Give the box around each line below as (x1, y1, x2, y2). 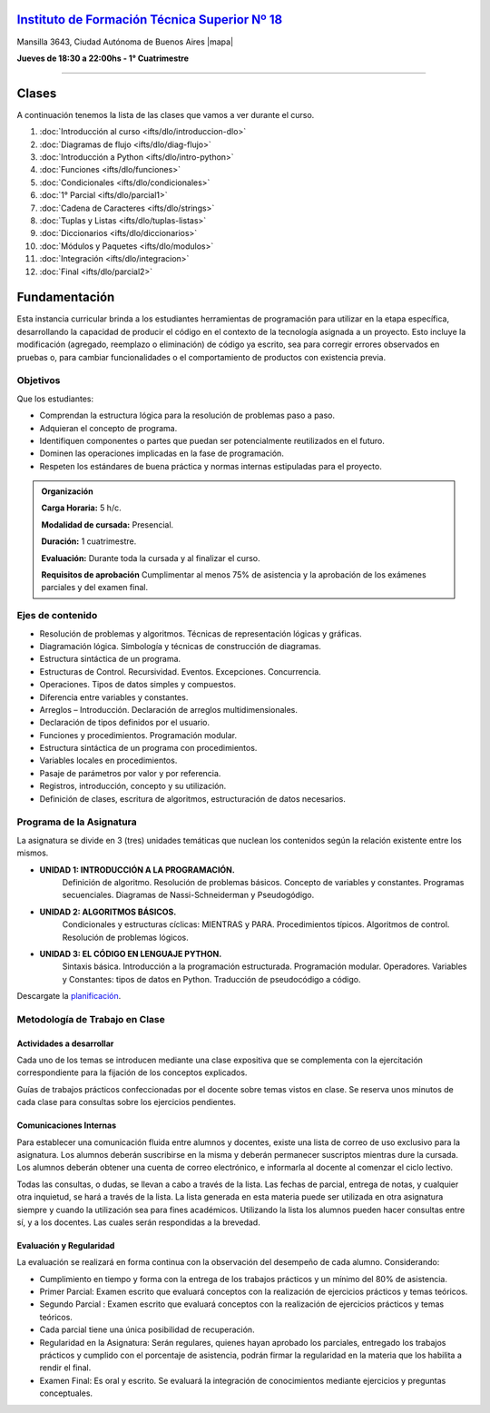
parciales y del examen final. (41, 582, 149, 593)
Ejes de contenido (16, 609, 98, 622)
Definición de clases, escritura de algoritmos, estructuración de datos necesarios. (39, 793, 347, 804)
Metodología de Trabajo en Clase (16, 1013, 165, 1025)
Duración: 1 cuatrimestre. (41, 536, 137, 547)
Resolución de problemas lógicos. (62, 932, 190, 943)
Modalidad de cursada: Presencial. (41, 519, 174, 530)
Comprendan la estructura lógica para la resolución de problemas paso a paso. (39, 410, 336, 421)
